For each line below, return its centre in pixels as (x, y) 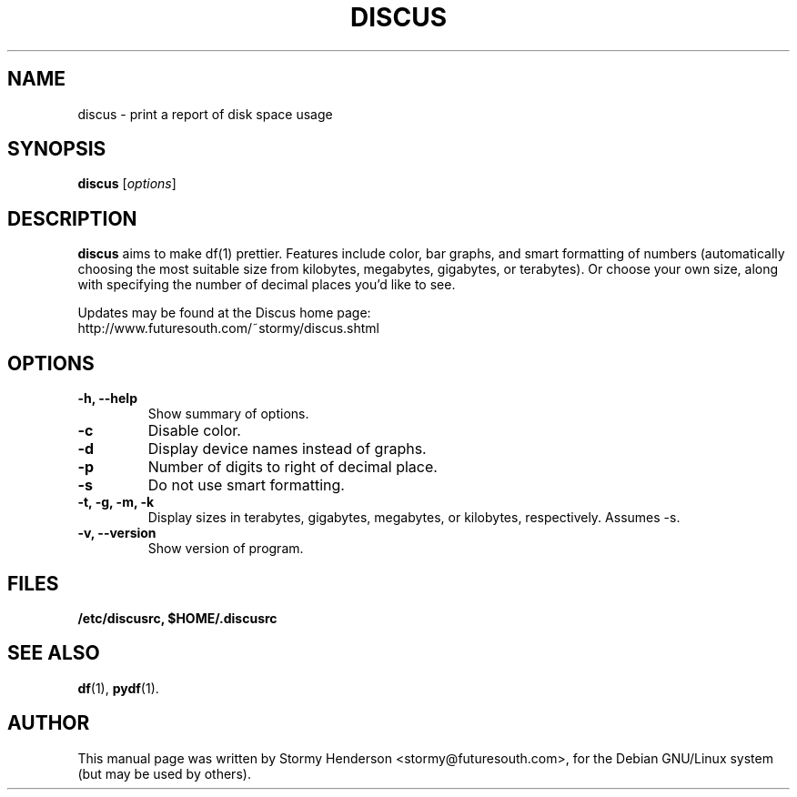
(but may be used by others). (164, 773)
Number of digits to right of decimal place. (293, 467)
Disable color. (194, 431)
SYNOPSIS (57, 149)
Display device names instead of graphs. (287, 449)
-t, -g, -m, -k (116, 502)
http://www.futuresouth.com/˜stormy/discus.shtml (228, 328)
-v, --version (117, 533)
